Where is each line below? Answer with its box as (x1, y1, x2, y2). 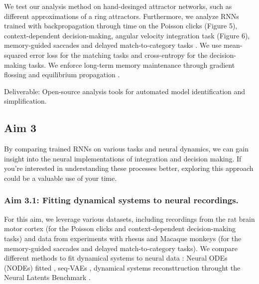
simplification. (4, 96, 47, 106)
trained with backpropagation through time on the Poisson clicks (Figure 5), (4, 20, 238, 31)
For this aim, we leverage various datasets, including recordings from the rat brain (4, 213, 255, 224)
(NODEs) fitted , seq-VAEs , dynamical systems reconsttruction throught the (4, 262, 241, 273)
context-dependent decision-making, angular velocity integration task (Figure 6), (4, 30, 250, 40)
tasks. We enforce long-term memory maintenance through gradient (28, 59, 235, 70)
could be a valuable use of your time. (4, 172, 117, 183)
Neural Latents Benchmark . (4, 272, 91, 283)
